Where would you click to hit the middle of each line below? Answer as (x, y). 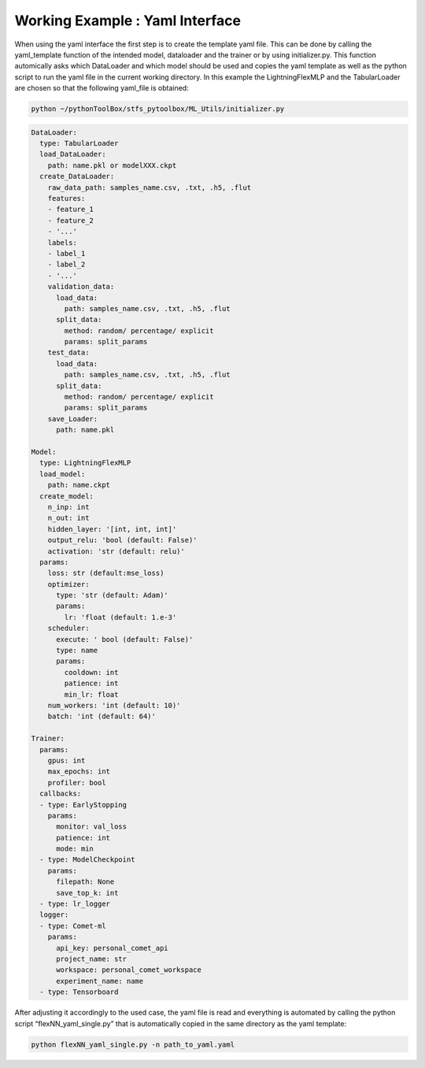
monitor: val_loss (92, 827)
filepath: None (85, 882)
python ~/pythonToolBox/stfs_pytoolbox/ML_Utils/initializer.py (158, 109)
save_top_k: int (87, 893)
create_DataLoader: (77, 176)
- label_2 (67, 265)
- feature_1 (71, 210)
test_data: (68, 353)
